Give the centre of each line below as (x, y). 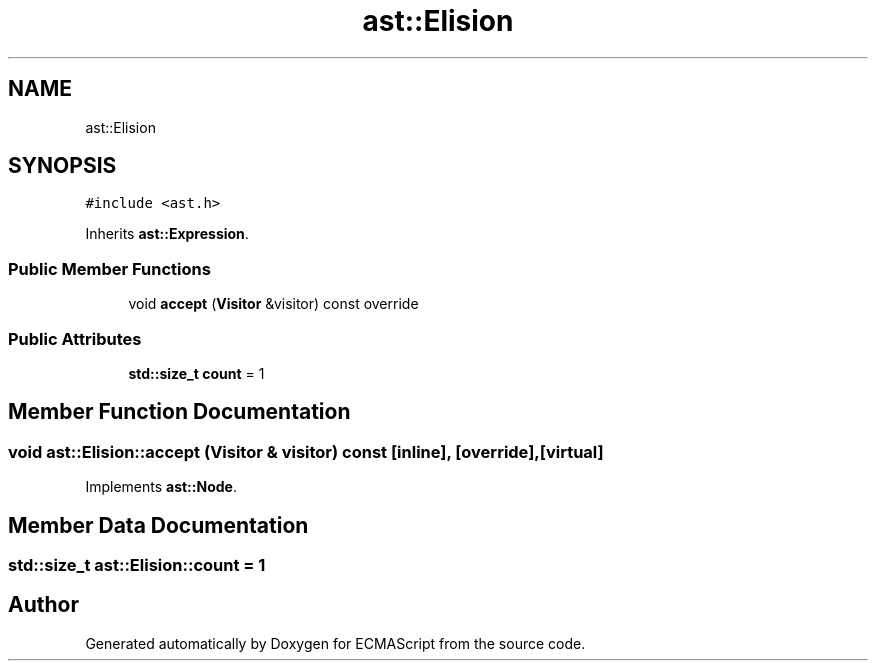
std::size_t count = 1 (196, 373)
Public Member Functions (109, 268)
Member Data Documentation (158, 525)
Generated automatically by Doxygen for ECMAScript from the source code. (335, 643)
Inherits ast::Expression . (167, 234)
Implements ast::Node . (161, 487)
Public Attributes (75, 338)
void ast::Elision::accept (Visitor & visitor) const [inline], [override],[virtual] (306, 451)
